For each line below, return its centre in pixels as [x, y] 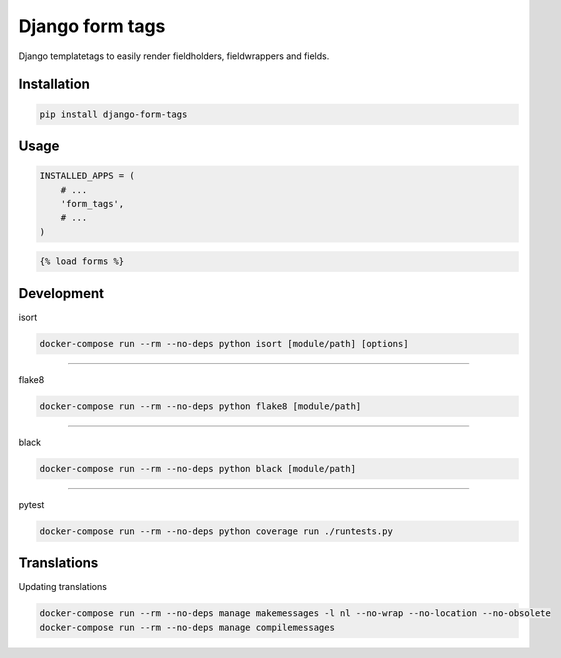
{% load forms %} [82, 261]
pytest [31, 504]
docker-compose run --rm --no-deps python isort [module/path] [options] [224, 343]
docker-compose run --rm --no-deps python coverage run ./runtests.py [216, 531]
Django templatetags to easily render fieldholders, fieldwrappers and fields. [174, 56]
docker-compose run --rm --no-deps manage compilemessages [187, 627]
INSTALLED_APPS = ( [87, 176]
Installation [54, 84]
